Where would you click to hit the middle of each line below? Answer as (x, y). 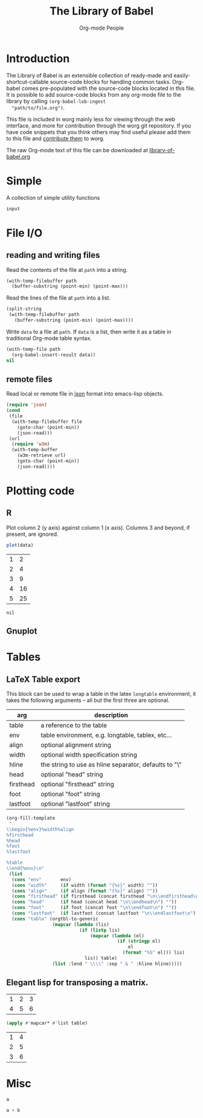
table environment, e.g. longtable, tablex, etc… (106, 735)
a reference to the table (74, 725)
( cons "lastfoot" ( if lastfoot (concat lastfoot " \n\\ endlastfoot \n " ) (104, 913)
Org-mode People (101, 28)
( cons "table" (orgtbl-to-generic (55, 919)
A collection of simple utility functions (53, 198)
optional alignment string (76, 745)
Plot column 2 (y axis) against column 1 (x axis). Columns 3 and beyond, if (98, 527)
